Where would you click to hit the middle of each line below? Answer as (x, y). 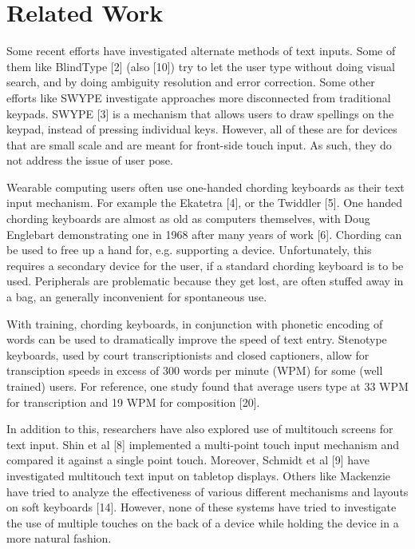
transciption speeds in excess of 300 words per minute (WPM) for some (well (195, 370)
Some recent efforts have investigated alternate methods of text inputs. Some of (201, 51)
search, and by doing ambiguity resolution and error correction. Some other (191, 82)
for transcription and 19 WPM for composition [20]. (133, 402)
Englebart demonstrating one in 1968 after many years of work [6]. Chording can (204, 234)
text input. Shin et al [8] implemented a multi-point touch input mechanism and (203, 444)
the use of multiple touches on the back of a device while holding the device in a (203, 522)
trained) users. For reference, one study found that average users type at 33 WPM (207, 386)
